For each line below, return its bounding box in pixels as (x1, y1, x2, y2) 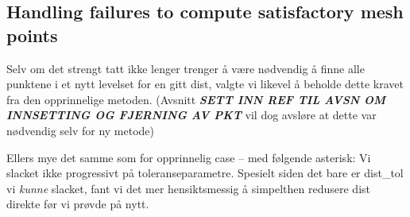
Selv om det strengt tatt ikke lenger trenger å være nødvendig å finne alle (6, 60, 365, 76)
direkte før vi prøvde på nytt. (6, 196, 149, 212)
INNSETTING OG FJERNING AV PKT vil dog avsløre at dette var (6, 107, 377, 123)
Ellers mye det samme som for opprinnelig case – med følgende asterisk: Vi (6, 149, 371, 165)
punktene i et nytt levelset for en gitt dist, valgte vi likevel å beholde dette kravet (6, 76, 404, 92)
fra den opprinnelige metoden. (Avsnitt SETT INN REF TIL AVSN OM (6, 91, 386, 107)
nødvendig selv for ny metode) (6, 122, 155, 138)
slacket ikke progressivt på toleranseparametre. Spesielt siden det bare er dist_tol (6, 165, 404, 181)
